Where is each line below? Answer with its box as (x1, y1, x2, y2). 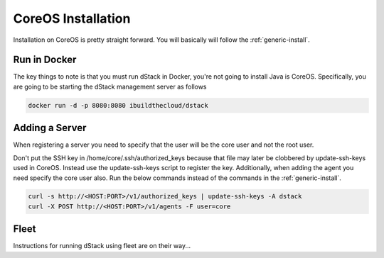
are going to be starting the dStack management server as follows (13, 82, 207, 91)
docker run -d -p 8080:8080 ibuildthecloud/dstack (28, 101, 209, 109)
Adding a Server (13, 122, 87, 134)
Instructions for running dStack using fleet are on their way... (13, 242, 191, 250)
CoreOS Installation (13, 11, 131, 26)
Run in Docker (13, 54, 77, 66)
